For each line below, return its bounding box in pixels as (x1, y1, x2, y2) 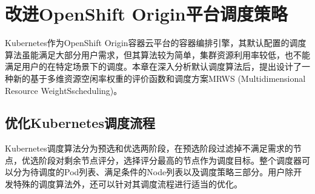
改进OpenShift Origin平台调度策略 (5, 1, 288, 26)
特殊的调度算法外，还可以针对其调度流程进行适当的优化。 (13, 178, 242, 190)
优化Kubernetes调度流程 (5, 113, 155, 132)
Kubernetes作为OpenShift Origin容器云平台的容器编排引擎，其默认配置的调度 (5, 36, 307, 49)
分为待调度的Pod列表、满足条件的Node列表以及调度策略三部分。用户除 (13, 166, 294, 178)
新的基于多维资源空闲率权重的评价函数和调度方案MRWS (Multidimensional (13, 72, 306, 84)
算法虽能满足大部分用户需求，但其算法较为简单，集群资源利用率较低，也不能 (5, 48, 310, 61)
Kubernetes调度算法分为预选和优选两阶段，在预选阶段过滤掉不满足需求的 (5, 142, 293, 155)
